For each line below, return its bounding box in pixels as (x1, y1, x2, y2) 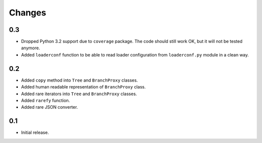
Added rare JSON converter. (21, 104, 78, 110)
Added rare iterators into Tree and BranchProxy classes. (21, 91, 137, 97)
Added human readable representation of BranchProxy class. (21, 84, 146, 90)
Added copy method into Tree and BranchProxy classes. (21, 77, 138, 83)
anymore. (21, 45, 40, 51)
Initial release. (21, 129, 49, 135)
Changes (9, 7, 46, 18)
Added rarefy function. (21, 97, 70, 103)
